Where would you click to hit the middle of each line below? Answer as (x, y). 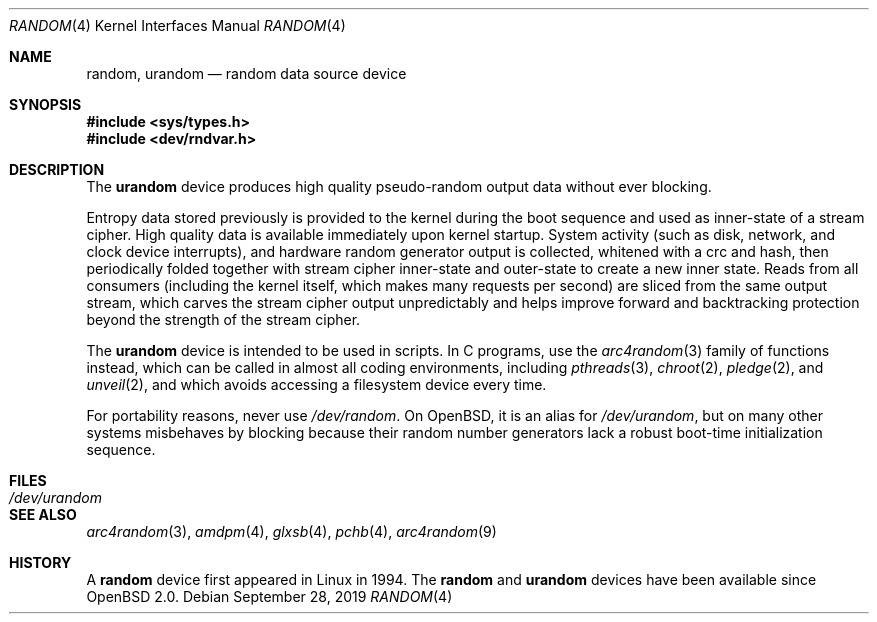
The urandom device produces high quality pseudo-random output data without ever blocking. (399, 186)
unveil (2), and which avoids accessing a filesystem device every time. (316, 384)
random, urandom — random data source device (246, 73)
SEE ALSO (43, 514)
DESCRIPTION (57, 169)
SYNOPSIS (45, 104)
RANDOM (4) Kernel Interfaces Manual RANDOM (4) (177, 25)
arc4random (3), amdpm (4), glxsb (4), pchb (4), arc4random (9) (291, 531)
